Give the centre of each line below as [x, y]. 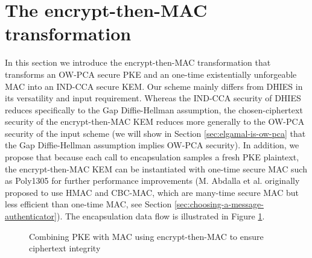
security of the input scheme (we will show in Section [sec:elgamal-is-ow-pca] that [155, 133]
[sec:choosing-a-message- [219, 204]
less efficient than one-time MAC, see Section [88, 204]
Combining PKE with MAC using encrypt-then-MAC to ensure [146, 236]
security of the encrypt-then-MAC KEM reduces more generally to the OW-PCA [155, 121]
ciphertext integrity [65, 248]
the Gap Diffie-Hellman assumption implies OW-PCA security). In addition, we [152, 145]
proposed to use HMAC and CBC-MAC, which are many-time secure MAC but [152, 192]
